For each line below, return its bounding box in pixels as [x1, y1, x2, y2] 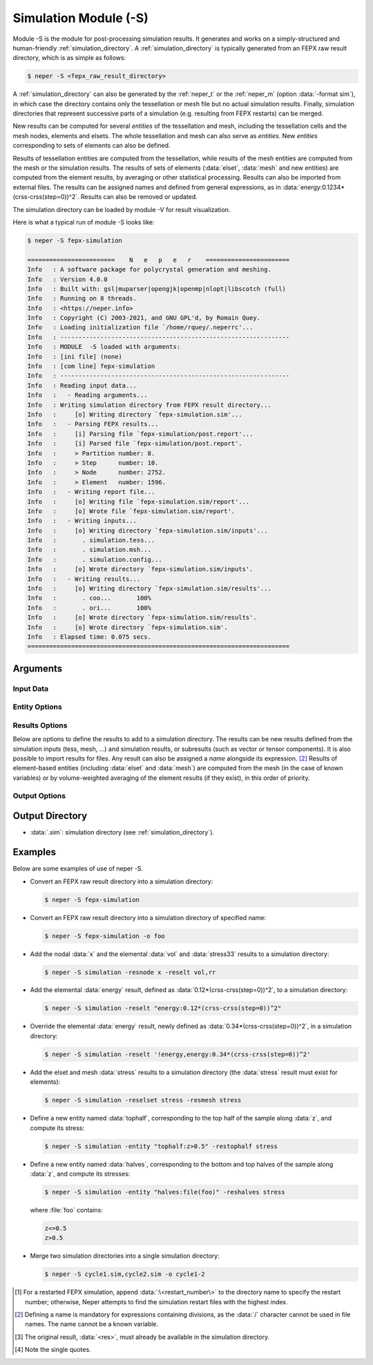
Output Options [12, 791, 66, 801]
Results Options [12, 720, 68, 730]
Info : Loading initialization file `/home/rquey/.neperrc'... [27, 323, 254, 332]
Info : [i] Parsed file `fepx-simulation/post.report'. [27, 439, 242, 448]
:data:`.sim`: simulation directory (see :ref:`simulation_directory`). [30, 828, 214, 837]
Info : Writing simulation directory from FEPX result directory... [27, 401, 272, 409]
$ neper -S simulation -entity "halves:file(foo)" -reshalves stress [44, 1188, 285, 1196]
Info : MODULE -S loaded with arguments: [27, 343, 181, 351]
